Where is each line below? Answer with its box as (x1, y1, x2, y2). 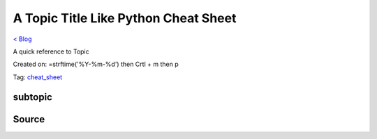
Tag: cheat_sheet (13, 73, 63, 81)
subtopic (13, 91, 52, 103)
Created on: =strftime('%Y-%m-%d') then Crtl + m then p (13, 60, 179, 69)
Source (13, 113, 45, 125)
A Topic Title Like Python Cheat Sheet (13, 10, 237, 26)
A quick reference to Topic (13, 47, 90, 56)
